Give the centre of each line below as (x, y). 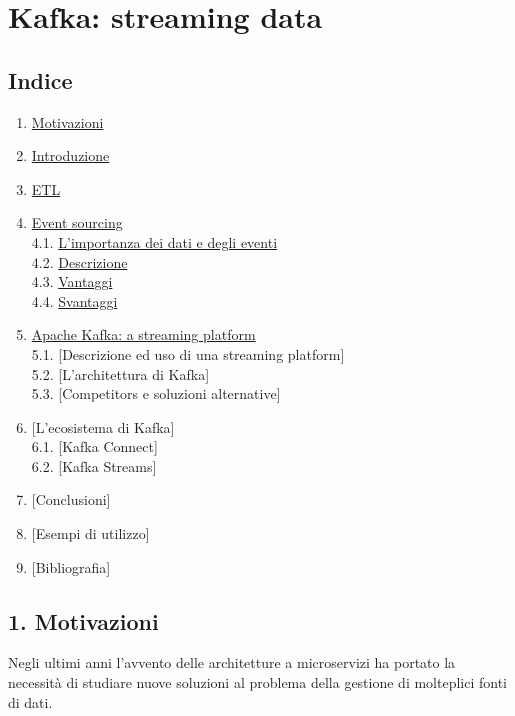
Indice (40, 79)
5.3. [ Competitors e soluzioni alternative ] (156, 393)
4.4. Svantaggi (74, 300)
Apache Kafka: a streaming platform (143, 334)
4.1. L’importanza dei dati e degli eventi (154, 241)
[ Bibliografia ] (71, 566)
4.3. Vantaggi (72, 281)
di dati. (30, 701)
